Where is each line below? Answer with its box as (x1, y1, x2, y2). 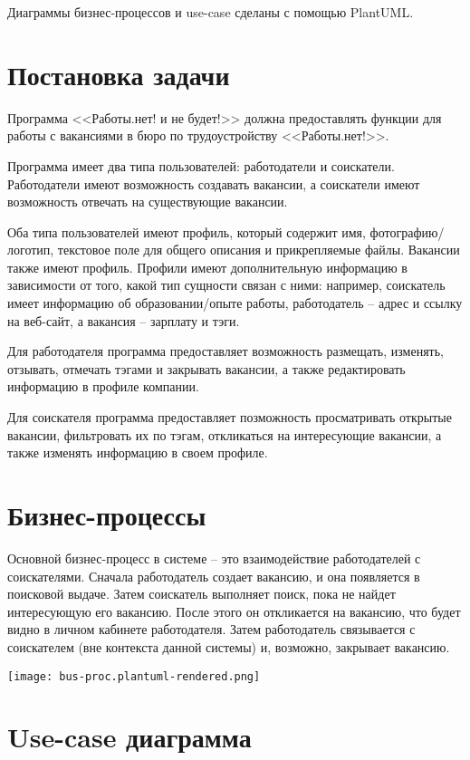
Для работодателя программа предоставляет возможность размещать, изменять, (7, 342, 444, 361)
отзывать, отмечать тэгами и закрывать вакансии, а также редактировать (7, 359, 406, 378)
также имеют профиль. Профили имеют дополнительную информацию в (7, 257, 408, 276)
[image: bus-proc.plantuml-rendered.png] (7, 669, 261, 683)
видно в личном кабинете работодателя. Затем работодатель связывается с (7, 620, 416, 639)
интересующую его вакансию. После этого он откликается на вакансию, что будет (7, 601, 461, 621)
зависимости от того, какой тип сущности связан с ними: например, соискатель (7, 275, 446, 294)
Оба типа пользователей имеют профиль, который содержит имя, (7, 222, 366, 241)
